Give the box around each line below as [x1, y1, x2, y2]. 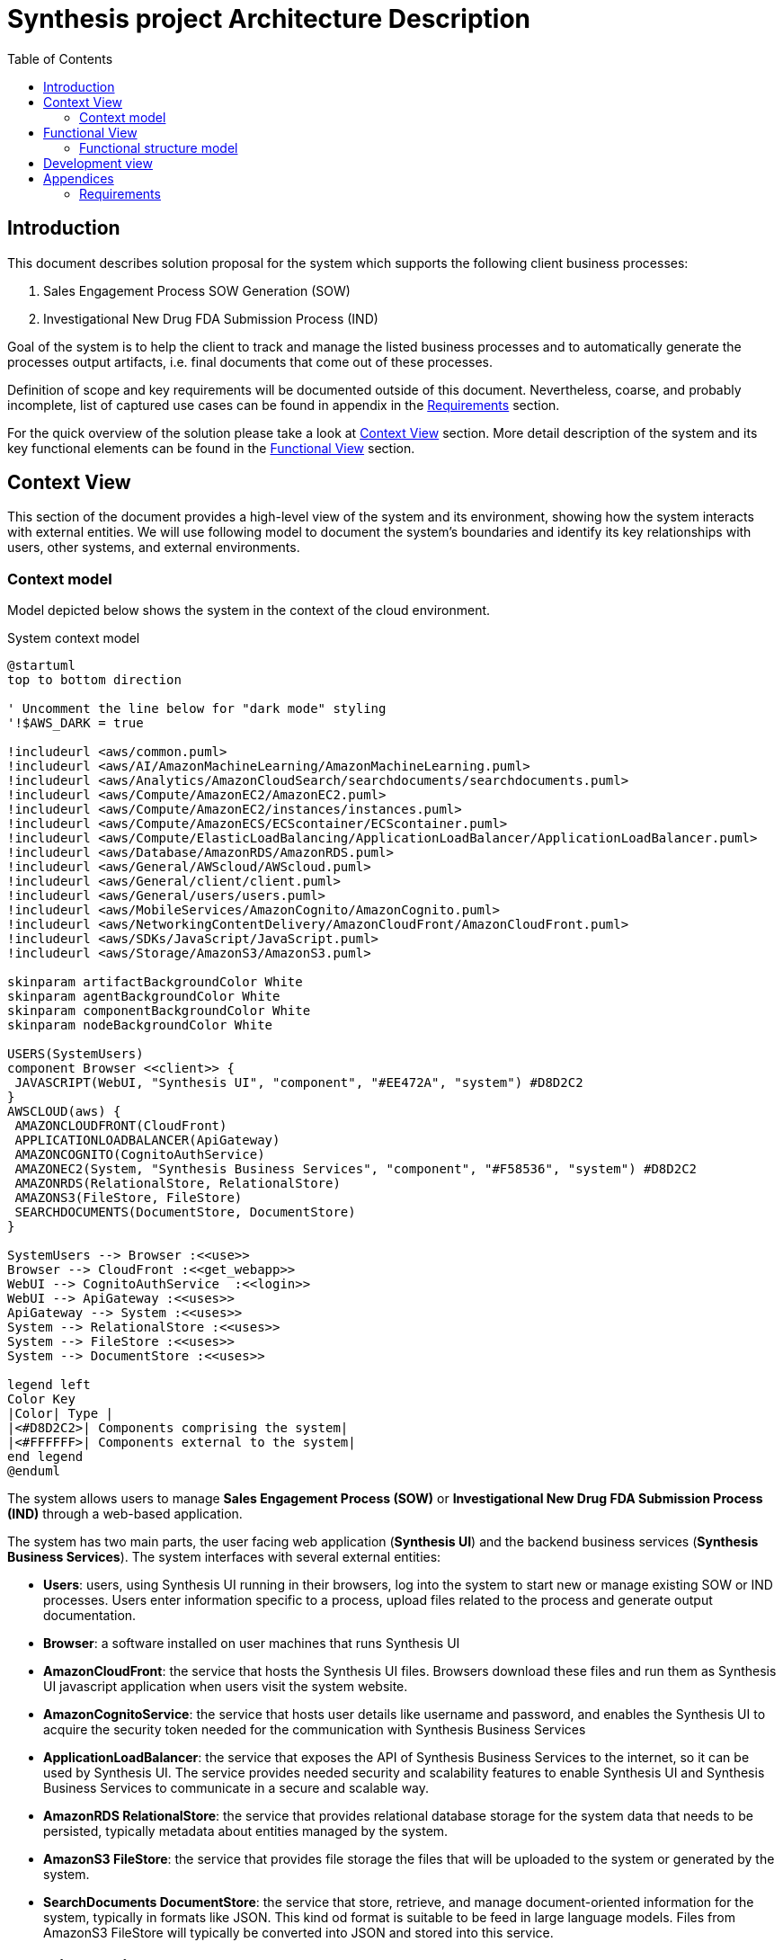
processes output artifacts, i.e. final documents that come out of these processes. [7, 353, 494, 370]
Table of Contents [7, 50, 113, 67]
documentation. [43, 1608, 137, 1624]
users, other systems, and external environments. [7, 539, 300, 556]
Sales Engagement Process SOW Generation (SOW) [43, 282, 351, 298]
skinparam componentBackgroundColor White [7, 1003, 311, 1019]
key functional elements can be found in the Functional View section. [7, 440, 415, 456]
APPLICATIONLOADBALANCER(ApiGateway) [14, 1133, 280, 1148]
